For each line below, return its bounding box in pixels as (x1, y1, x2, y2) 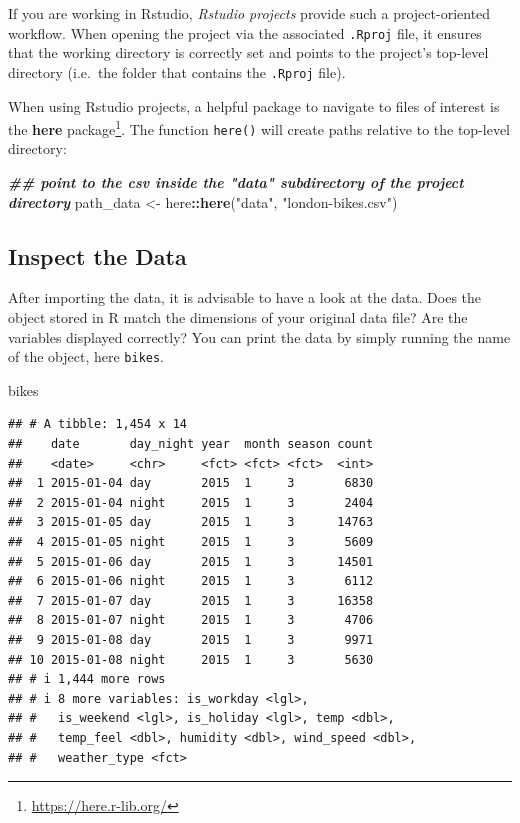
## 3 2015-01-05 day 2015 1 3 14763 (8, 515, 374, 530)
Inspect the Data (8, 240, 187, 271)
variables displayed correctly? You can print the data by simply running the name (8, 326, 511, 347)
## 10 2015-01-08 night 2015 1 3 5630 (8, 652, 374, 667)
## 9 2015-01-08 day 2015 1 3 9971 (8, 632, 374, 647)
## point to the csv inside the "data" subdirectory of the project (8, 172, 464, 192)
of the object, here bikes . (8, 346, 165, 367)
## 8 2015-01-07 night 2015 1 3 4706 (8, 613, 374, 628)
